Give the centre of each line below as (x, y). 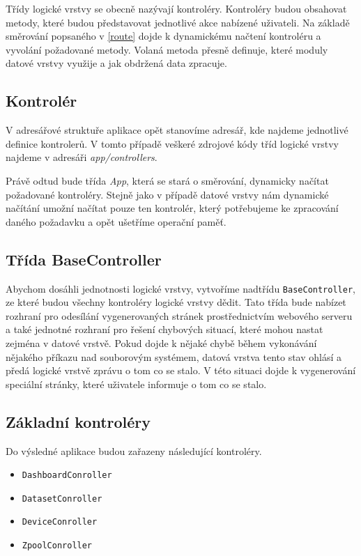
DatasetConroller (62, 499)
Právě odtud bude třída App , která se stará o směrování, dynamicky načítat (167, 180)
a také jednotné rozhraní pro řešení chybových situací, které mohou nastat (164, 329)
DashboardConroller (67, 476)
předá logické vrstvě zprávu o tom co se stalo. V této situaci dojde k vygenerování (181, 370)
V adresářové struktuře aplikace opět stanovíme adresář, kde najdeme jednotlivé (177, 130)
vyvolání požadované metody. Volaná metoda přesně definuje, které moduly (167, 49)
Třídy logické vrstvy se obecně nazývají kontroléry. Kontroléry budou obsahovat (176, 8)
